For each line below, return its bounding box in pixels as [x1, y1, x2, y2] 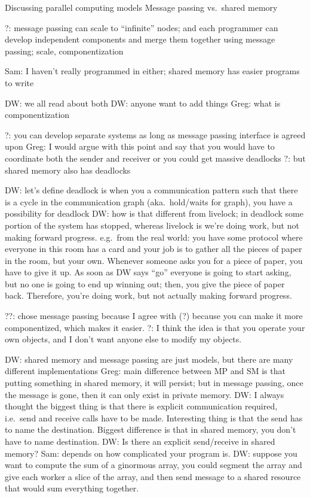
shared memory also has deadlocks [5, 163, 131, 176]
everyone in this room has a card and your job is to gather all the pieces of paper [5, 242, 302, 255]
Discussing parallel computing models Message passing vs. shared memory [5, 1, 278, 13]
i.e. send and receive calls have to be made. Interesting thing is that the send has [5, 411, 303, 424]
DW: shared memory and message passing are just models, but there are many [5, 353, 293, 365]
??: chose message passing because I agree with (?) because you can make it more [5, 309, 303, 322]
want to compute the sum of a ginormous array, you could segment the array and [5, 458, 302, 471]
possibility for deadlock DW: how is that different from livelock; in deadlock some [5, 207, 303, 220]
